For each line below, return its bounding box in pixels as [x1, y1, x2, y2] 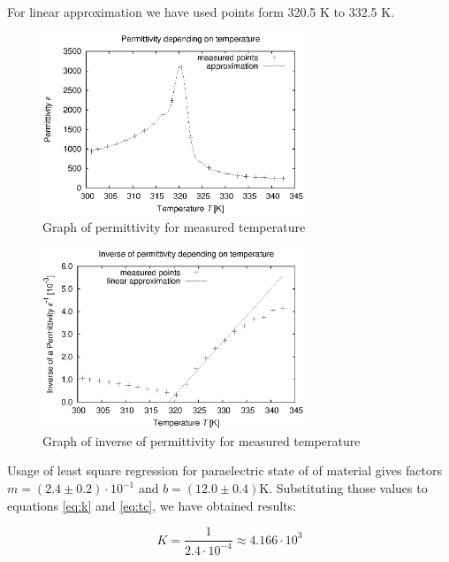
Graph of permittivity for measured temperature [42, 217, 306, 235]
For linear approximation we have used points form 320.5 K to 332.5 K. [7, 3, 395, 20]
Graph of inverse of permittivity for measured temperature [42, 431, 361, 450]
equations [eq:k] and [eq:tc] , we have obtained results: [7, 496, 296, 514]
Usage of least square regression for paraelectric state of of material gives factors [7, 461, 443, 480]
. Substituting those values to [269, 479, 428, 497]
